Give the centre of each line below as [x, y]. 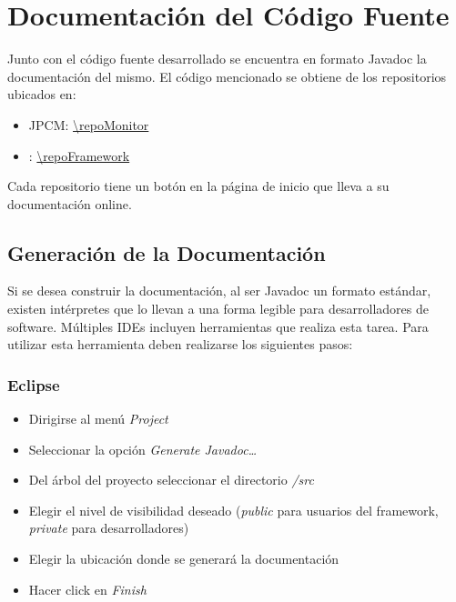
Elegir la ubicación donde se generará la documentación [184, 559]
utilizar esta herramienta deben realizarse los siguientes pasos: [180, 344]
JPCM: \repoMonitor [89, 124]
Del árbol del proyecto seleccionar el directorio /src [171, 480]
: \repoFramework [79, 155]
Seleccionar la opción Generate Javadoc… [143, 449]
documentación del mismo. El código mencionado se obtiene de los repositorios [227, 76]
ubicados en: [42, 94]
